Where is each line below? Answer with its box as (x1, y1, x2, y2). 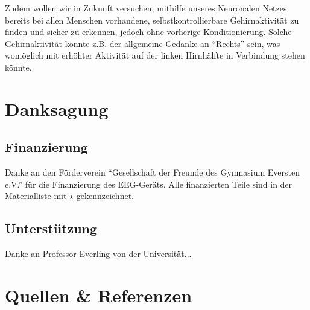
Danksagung (5, 96, 109, 121)
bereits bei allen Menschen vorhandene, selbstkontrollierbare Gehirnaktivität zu (5, 13, 299, 26)
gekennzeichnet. (76, 189, 134, 202)
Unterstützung (5, 219, 98, 238)
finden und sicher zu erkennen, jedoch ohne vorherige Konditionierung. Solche (5, 25, 292, 38)
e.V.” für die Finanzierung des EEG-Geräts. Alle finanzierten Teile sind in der (5, 177, 293, 190)
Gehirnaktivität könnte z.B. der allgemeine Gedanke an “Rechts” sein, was (5, 37, 280, 49)
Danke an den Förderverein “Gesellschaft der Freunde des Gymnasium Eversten (5, 166, 300, 179)
